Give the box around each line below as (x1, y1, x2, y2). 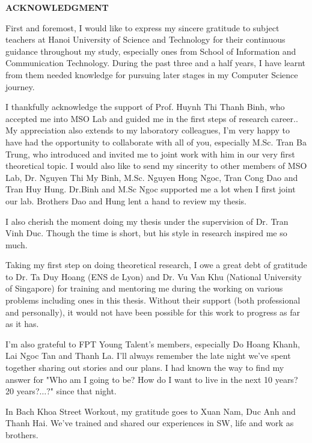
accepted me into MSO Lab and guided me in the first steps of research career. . (5, 112, 298, 124)
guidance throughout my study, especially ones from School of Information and (5, 44, 296, 57)
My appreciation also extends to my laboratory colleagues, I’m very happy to (5, 124, 290, 136)
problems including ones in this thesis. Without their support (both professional (5, 294, 301, 307)
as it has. (5, 317, 39, 330)
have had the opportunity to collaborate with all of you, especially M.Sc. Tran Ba (5, 135, 307, 148)
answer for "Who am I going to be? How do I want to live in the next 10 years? (5, 373, 298, 385)
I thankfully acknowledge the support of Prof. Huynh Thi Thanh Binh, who (5, 100, 285, 113)
